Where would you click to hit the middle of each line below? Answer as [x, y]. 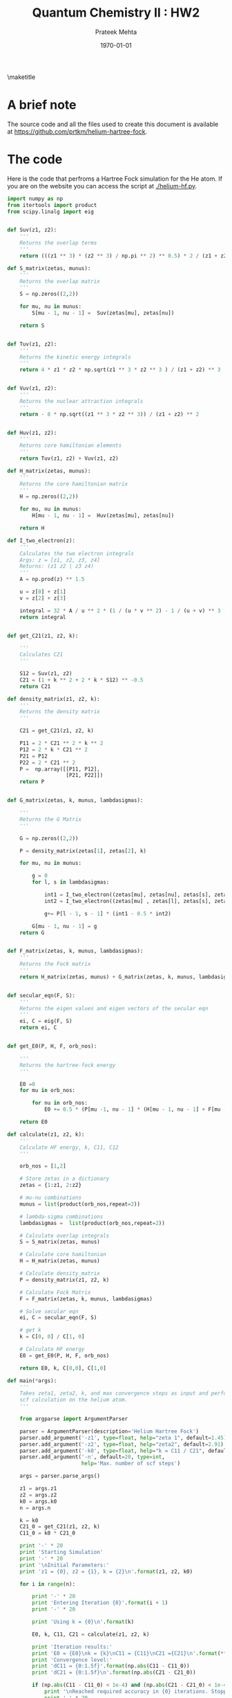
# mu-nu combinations [50, 1198]
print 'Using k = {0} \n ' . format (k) [83, 1622]
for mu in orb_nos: [48, 1091]
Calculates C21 [41, 655]
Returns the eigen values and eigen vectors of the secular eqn [114, 1008]
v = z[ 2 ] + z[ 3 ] [43, 598]
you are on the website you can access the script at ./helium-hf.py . [102, 186]
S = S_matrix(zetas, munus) [60, 1242]
